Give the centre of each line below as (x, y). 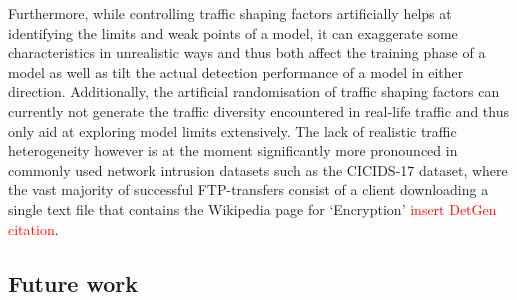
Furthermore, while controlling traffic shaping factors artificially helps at (230, 13)
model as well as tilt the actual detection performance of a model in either (236, 71)
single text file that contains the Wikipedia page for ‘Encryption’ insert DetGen (252, 208)
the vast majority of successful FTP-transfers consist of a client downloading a (248, 189)
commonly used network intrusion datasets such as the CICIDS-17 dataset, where (258, 169)
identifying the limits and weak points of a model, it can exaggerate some (233, 32)
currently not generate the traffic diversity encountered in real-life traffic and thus (258, 110)
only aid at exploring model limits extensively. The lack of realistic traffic (232, 130)
